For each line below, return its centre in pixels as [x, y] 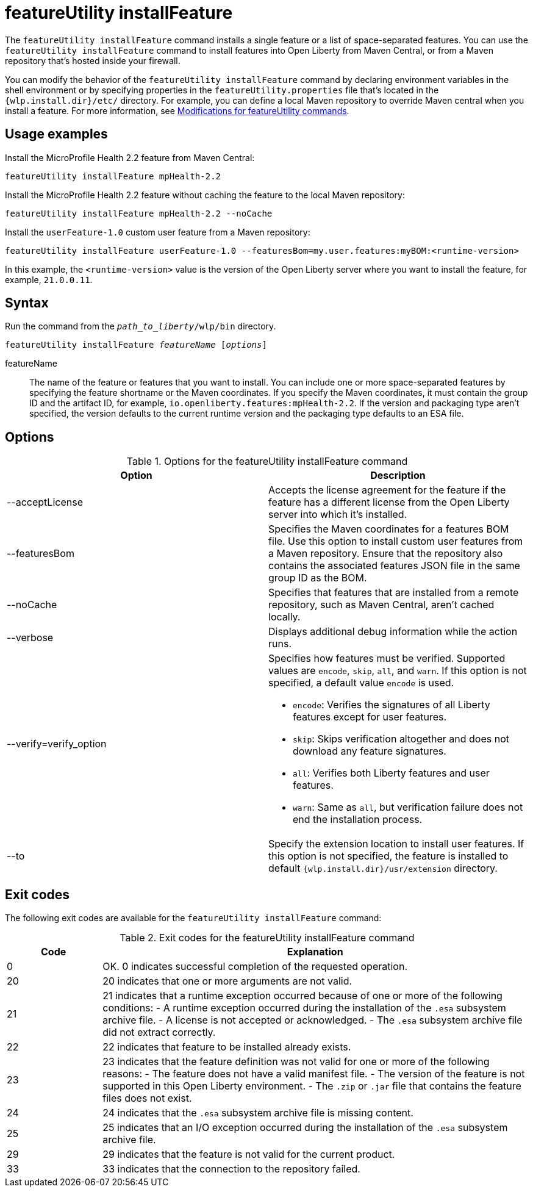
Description [398, 476]
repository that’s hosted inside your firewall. [93, 60]
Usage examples [56, 134]
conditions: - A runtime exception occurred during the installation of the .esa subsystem [304, 1008]
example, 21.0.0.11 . [49, 279]
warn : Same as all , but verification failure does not [408, 807]
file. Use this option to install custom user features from [396, 541]
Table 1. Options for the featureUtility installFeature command [267, 461]
